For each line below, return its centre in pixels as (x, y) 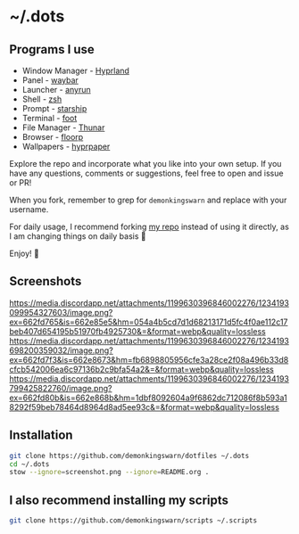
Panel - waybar (50, 80)
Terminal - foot (50, 118)
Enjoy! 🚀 (25, 253)
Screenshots (46, 281)
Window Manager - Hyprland (75, 70)
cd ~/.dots (29, 464)
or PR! (21, 183)
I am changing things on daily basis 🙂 (78, 236)
